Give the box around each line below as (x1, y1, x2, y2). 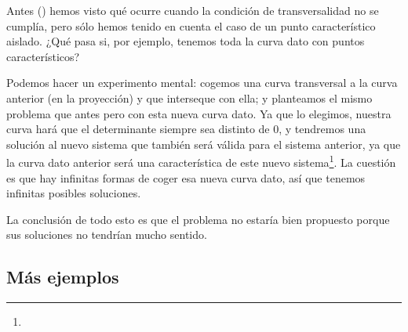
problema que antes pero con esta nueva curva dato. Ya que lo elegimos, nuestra (6, 105, 392, 121)
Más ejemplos (6, 265, 119, 289)
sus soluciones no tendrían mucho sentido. (6, 226, 207, 243)
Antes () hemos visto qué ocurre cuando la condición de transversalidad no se (6, 2, 379, 18)
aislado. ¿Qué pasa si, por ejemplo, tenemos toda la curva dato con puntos (6, 33, 365, 49)
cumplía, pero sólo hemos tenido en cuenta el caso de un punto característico (6, 17, 376, 34)
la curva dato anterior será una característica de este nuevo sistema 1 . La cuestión (6, 152, 396, 170)
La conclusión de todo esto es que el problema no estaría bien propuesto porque (6, 211, 390, 227)
